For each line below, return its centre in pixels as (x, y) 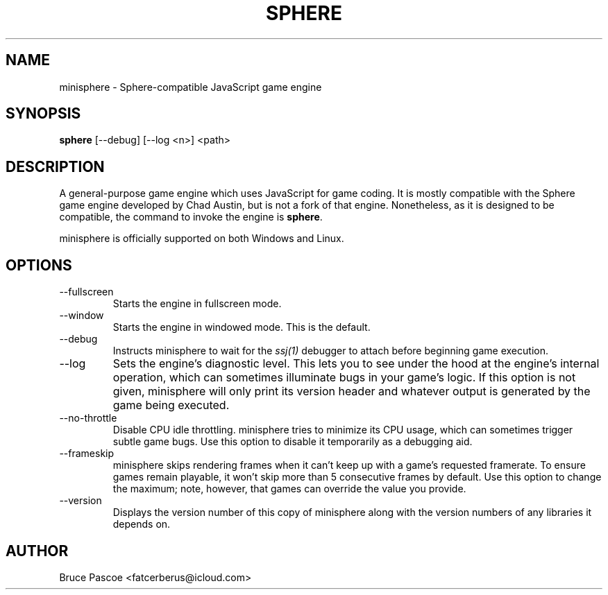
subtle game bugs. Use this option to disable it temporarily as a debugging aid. (293, 442)
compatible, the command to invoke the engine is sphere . (191, 217)
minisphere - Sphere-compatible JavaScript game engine (191, 87)
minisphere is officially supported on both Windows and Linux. (202, 239)
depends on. (142, 524)
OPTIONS (39, 265)
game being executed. (171, 405)
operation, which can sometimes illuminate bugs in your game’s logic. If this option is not (344, 378)
